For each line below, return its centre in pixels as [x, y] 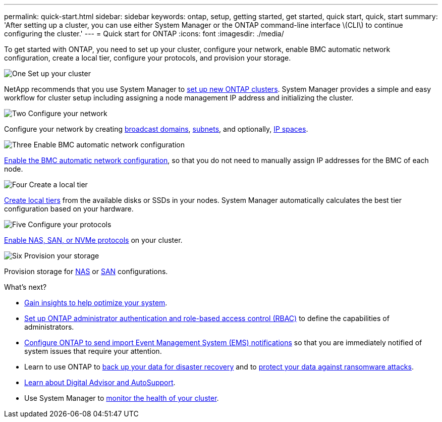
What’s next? [25, 287]
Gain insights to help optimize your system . [96, 303]
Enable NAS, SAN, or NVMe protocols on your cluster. [93, 240]
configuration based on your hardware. [69, 209]
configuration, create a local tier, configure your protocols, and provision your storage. [148, 58]
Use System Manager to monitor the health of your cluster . [122, 398]
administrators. [49, 327]
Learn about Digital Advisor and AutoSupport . [100, 382]
